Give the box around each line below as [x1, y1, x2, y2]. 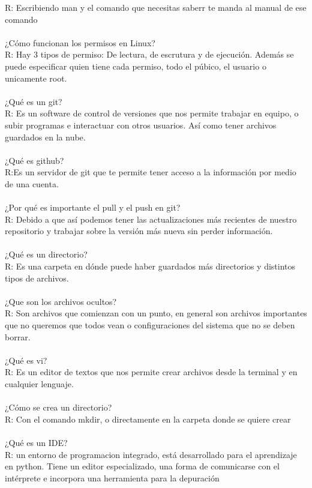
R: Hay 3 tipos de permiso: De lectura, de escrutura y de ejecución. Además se [5, 48, 294, 61]
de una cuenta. [5, 177, 59, 190]
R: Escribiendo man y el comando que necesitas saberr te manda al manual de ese [5, 1, 307, 13]
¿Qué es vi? [5, 354, 47, 366]
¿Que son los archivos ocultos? [5, 295, 117, 307]
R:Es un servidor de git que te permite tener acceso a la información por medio [5, 166, 296, 178]
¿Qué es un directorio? [5, 248, 88, 261]
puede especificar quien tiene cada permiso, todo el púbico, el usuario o [5, 59, 266, 72]
